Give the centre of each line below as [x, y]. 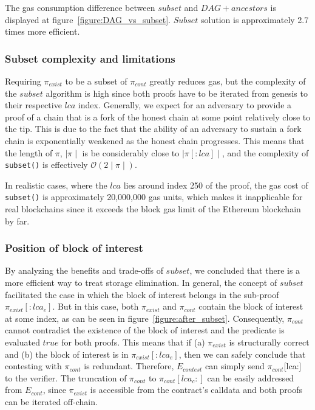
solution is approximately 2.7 [255, 19]
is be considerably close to [131, 152]
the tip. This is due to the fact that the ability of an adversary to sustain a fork [153, 129]
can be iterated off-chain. [51, 401]
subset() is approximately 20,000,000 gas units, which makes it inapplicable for [154, 197]
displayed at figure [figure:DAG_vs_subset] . [88, 19]
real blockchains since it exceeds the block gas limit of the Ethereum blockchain [153, 209]
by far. [17, 221]
